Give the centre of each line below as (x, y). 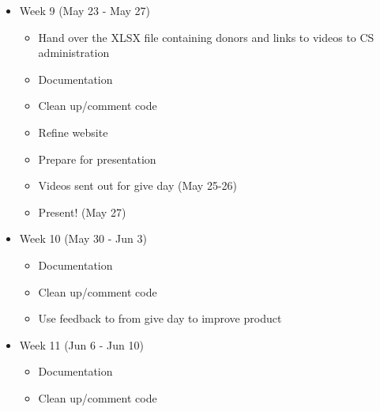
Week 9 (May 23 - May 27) (85, 10)
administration (74, 53)
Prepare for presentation (97, 159)
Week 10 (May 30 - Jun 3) (83, 238)
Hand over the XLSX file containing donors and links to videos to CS (206, 37)
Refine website (73, 132)
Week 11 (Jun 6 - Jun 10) (81, 344)
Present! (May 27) (82, 212)
